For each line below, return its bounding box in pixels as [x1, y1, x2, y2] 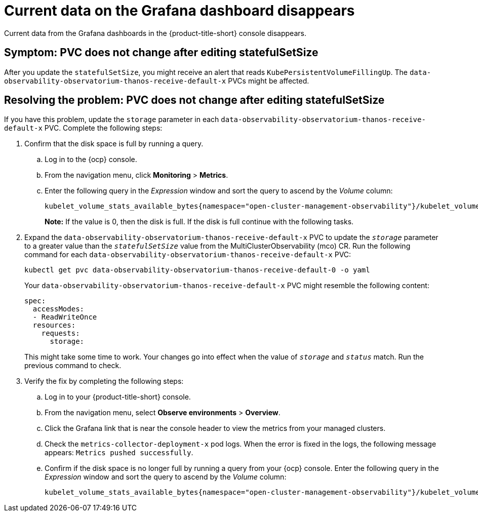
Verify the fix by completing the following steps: [24, 377, 184, 386]
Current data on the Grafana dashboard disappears [4, 2, 355, 19]
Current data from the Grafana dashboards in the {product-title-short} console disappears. [4, 28, 306, 37]
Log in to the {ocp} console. [45, 155, 137, 164]
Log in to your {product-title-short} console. [45, 392, 191, 402]
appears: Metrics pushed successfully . [45, 448, 193, 457]
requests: [41, 329, 80, 338]
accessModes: [32, 305, 85, 313]
